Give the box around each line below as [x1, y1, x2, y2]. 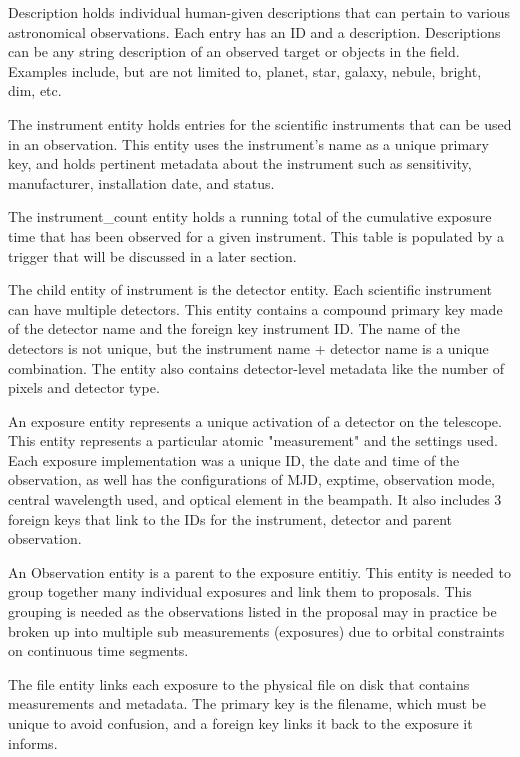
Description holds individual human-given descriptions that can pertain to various [8, 2, 511, 22]
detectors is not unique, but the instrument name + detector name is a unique [8, 337, 489, 358]
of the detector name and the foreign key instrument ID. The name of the [8, 318, 460, 339]
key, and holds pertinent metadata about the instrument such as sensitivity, [8, 153, 472, 174]
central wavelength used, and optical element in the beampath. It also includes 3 [8, 489, 502, 510]
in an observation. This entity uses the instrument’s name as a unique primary [8, 133, 489, 154]
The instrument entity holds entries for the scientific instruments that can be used [8, 113, 512, 134]
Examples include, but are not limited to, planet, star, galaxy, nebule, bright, [8, 60, 482, 81]
